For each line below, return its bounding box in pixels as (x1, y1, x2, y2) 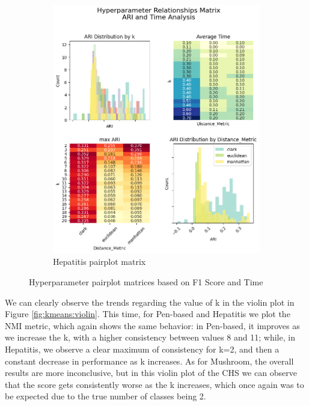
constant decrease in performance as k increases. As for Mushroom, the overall (5, 354, 294, 367)
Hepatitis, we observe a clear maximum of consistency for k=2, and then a (5, 343, 280, 356)
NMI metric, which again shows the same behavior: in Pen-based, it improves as (5, 319, 300, 332)
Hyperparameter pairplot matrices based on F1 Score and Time (29, 276, 263, 288)
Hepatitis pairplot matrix (53, 255, 146, 268)
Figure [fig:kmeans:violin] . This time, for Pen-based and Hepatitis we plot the (5, 308, 290, 320)
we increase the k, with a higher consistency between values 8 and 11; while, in (5, 331, 295, 344)
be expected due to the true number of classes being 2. (5, 390, 206, 402)
